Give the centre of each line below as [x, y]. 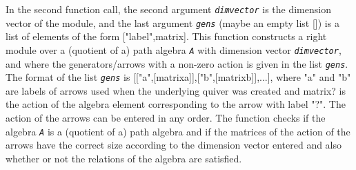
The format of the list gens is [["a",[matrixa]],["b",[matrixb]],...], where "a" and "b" [178, 77]
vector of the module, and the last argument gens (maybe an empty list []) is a [172, 22]
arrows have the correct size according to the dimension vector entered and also [174, 145]
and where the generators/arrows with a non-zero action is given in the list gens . [177, 63]
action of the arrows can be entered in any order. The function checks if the [166, 118]
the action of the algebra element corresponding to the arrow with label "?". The [176, 104]
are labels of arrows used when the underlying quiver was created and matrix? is [176, 90]
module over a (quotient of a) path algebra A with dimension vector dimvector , [174, 49]
